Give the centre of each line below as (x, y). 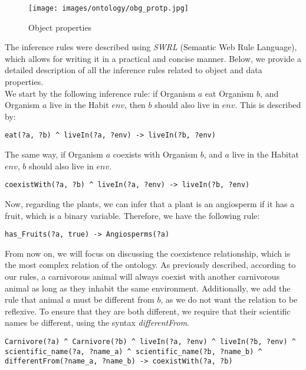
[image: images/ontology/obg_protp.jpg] (109, 8)
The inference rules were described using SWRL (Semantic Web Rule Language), (151, 47)
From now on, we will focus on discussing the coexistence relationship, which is (148, 253)
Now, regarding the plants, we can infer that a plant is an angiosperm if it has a (150, 203)
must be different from (114, 299)
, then (135, 105)
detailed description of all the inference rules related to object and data (134, 70)
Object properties (60, 27)
